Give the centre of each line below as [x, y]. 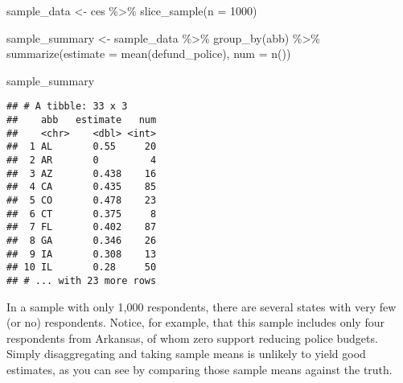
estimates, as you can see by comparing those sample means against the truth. [199, 369]
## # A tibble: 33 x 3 [67, 107]
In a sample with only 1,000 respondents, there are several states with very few [201, 306]
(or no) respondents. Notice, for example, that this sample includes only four [195, 322]
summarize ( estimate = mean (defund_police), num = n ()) [149, 54]
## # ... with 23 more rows [82, 280]
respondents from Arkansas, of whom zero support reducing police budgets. [192, 338]
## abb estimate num [82, 120]
